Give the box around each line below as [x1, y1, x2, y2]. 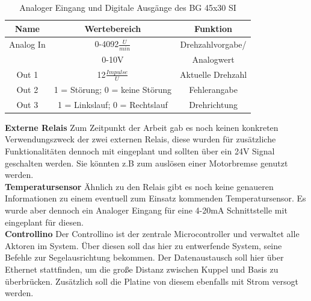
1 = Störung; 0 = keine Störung [54, 83, 172, 95]
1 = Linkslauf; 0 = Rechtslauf [57, 98, 168, 110]
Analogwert [192, 53, 235, 65]
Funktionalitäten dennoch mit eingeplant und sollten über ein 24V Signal [5, 145, 275, 157]
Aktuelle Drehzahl [180, 68, 247, 80]
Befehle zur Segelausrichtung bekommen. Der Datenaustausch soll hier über [5, 251, 284, 264]
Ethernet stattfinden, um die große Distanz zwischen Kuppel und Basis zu [5, 262, 279, 275]
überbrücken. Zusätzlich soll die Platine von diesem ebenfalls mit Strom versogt [5, 274, 299, 287]
